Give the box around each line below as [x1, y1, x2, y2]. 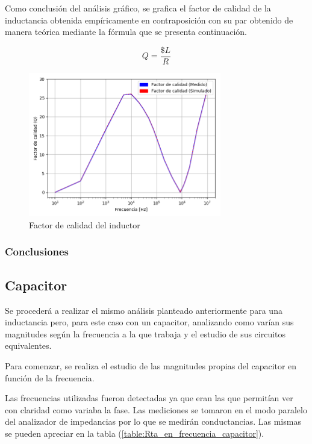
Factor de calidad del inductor [29, 218, 140, 231]
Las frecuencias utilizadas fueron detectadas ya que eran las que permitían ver [5, 392, 293, 404]
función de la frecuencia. [5, 371, 95, 384]
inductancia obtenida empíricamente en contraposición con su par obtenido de [5, 13, 293, 26]
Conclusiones [5, 244, 69, 259]
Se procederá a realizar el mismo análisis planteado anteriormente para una [5, 304, 282, 316]
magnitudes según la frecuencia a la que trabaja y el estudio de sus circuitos [5, 327, 286, 340]
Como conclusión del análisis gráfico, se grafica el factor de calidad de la [5, 2, 271, 14]
